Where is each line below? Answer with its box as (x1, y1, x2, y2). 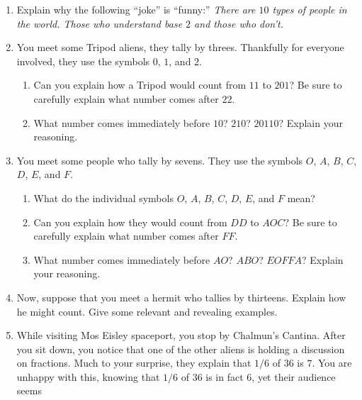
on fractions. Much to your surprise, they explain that (16, 355, 251, 370)
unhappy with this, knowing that (16, 369, 160, 384)
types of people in (272, 2, 347, 16)
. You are (312, 355, 352, 370)
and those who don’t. (194, 16, 284, 30)
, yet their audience (251, 369, 336, 384)
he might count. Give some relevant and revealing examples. (16, 304, 278, 318)
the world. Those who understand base (16, 16, 183, 30)
